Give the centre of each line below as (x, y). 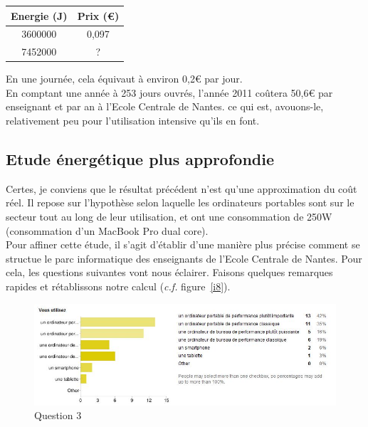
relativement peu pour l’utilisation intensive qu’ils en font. (133, 121)
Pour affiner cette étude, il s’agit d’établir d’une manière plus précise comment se (183, 244)
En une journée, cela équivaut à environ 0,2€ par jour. (124, 79)
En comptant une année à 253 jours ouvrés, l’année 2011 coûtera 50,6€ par (169, 92)
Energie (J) (39, 15)
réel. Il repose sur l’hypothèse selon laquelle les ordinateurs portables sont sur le (180, 202)
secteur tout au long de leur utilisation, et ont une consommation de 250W (169, 217)
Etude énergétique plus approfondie (140, 159)
